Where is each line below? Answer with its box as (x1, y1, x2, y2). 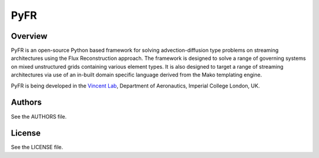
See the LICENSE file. (11, 144, 63, 151)
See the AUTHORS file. (11, 113, 67, 120)
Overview (11, 31, 48, 41)
